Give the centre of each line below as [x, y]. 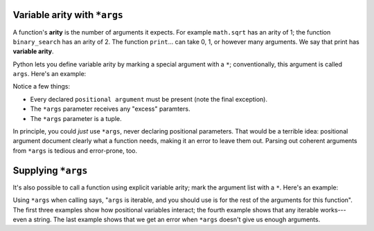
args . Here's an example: [50, 74]
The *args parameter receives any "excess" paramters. [110, 109]
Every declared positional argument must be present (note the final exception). [149, 99]
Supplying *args [50, 170]
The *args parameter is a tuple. [76, 118]
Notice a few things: [42, 86]
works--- [333, 210]
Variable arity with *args [68, 15]
